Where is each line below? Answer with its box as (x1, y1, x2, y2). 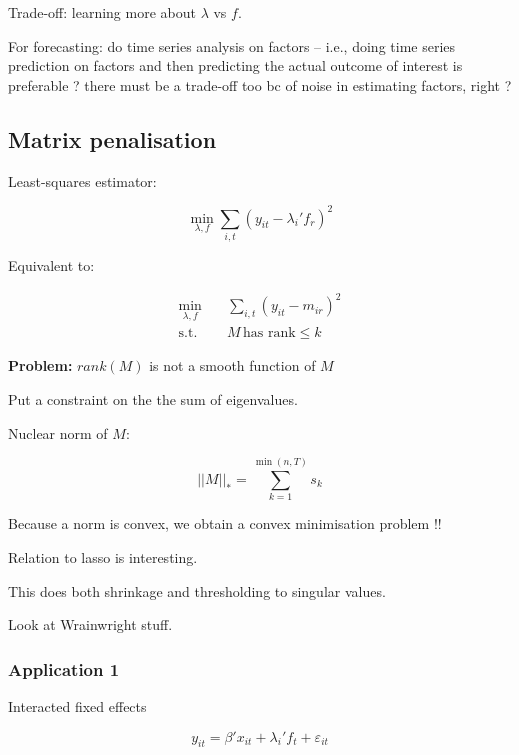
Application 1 (8, 656, 120, 681)
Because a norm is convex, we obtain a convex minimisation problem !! (8, 513, 442, 534)
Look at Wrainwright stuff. (8, 614, 173, 635)
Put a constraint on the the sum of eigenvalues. (8, 388, 298, 409)
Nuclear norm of (8, 422, 108, 443)
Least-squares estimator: (8, 170, 157, 191)
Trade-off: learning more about (8, 2, 196, 22)
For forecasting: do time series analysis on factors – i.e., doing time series (8, 35, 456, 56)
